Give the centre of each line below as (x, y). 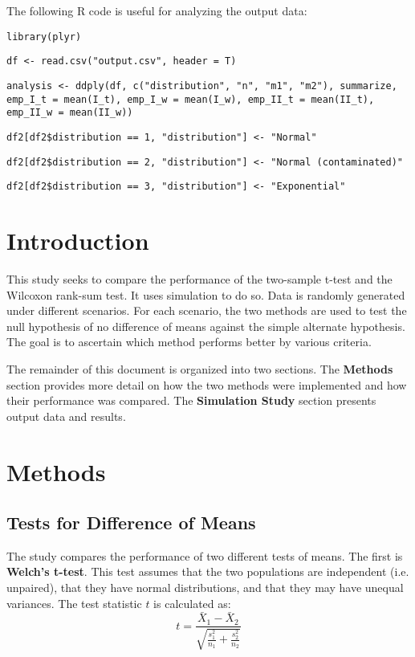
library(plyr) (44, 37)
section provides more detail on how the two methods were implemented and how (207, 384)
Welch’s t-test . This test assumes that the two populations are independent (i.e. (208, 571)
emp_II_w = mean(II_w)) (70, 113)
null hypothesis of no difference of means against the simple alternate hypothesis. (206, 326)
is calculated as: (192, 603)
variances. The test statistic (74, 603)
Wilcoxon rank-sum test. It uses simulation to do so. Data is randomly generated (206, 294)
